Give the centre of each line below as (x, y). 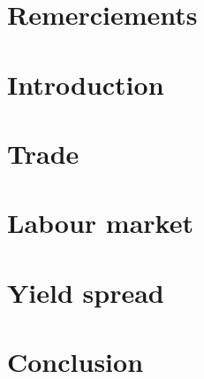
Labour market (100, 223)
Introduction (86, 84)
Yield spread (86, 292)
